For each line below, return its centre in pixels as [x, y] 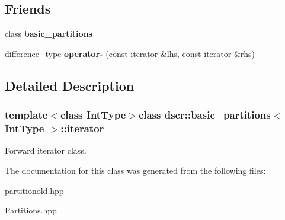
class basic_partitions [49, 34]
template [26, 115]
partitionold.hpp [34, 190]
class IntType [93, 115]
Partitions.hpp [31, 210]
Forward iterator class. [46, 150]
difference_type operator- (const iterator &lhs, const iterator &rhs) [130, 53]
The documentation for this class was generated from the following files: [135, 170]
